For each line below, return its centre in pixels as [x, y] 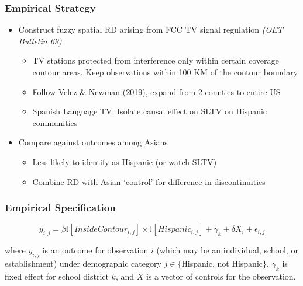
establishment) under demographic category [83, 263]
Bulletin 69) [40, 41]
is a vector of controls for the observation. [221, 276]
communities [55, 122]
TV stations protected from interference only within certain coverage [156, 60]
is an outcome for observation [95, 250]
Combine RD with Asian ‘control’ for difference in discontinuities [149, 181]
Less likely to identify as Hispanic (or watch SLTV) [125, 161]
